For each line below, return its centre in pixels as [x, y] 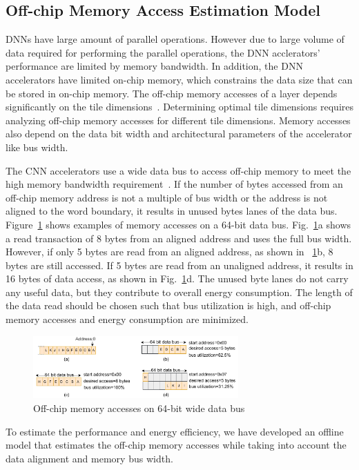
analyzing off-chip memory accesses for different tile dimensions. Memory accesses [178, 120]
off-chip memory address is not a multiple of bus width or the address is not [167, 197]
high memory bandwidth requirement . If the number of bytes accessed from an [174, 184]
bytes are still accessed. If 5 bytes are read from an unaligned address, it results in [179, 265]
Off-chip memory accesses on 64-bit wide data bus [139, 408]
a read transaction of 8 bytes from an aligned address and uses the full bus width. [179, 238]
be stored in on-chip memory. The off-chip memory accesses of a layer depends [172, 93]
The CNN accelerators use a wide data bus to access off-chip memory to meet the [178, 170]
